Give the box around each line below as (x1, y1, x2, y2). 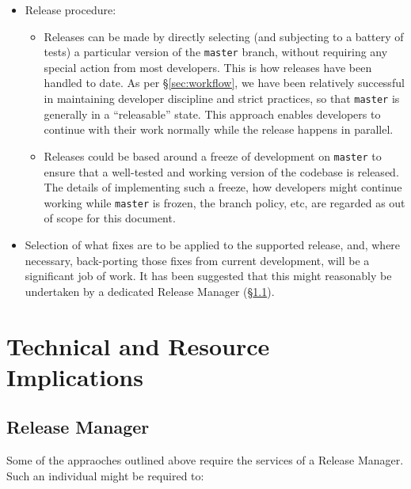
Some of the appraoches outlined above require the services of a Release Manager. (6, 452, 404, 468)
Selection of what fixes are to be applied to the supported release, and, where (25, 236, 401, 252)
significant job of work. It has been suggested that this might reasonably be (25, 267, 392, 284)
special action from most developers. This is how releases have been (44, 59, 372, 75)
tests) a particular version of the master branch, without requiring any (44, 44, 388, 60)
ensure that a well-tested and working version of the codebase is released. (44, 163, 399, 180)
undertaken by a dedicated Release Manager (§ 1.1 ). (25, 282, 275, 299)
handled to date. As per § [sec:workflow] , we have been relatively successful (44, 74, 405, 91)
